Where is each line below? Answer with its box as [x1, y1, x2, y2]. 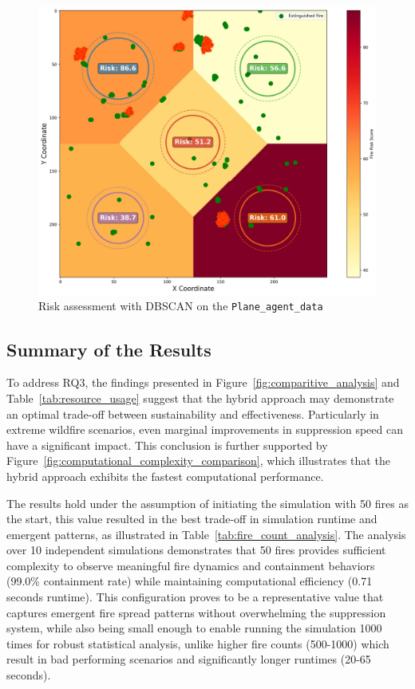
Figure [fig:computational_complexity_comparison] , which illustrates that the [6, 452, 390, 469]
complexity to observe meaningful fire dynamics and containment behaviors [6, 557, 375, 573]
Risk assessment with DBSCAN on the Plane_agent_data [38, 297, 323, 314]
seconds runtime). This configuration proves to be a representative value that [6, 589, 384, 605]
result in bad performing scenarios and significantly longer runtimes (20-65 [6, 651, 371, 667]
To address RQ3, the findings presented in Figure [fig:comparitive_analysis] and [6, 374, 400, 391]
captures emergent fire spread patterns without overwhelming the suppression [6, 604, 386, 620]
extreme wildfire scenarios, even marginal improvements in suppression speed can [6, 421, 403, 438]
